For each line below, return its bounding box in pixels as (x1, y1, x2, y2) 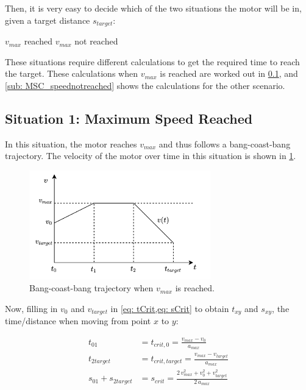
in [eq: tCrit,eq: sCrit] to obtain (110, 302, 229, 314)
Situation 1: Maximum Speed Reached (5, 108, 253, 127)
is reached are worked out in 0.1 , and (160, 67, 298, 80)
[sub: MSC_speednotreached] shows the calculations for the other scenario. (5, 79, 285, 91)
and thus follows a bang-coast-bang (158, 137, 291, 150)
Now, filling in (5, 302, 58, 314)
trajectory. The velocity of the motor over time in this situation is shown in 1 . (5, 149, 296, 162)
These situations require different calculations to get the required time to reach (5, 55, 300, 68)
